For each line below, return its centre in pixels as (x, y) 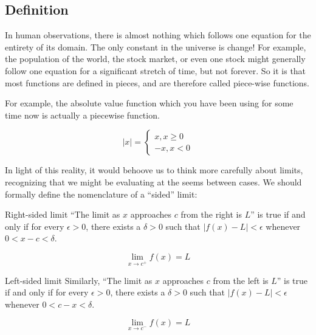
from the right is (211, 214)
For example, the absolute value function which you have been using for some (149, 103)
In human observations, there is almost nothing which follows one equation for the (158, 35)
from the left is (241, 280)
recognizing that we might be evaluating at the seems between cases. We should (153, 181)
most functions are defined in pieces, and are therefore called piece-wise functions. (157, 82)
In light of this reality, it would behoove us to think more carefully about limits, (154, 170)
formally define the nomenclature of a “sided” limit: (101, 194)
